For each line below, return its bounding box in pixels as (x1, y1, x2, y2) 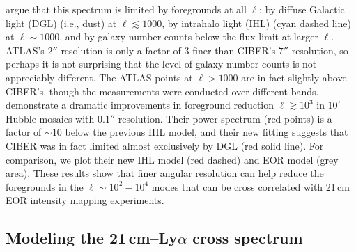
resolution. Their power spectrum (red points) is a (118, 111, 332, 125)
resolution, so (291, 42, 348, 57)
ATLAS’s (6, 42, 45, 57)
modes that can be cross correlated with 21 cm (151, 179, 350, 194)
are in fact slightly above (241, 70, 347, 84)
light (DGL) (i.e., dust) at (6, 15, 117, 30)
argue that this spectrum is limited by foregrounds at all (6, 2, 247, 16)
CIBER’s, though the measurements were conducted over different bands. (6, 84, 319, 98)
